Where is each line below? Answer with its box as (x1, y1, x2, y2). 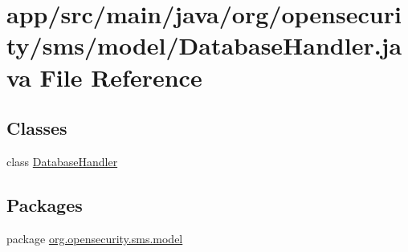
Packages (6, 192, 83, 217)
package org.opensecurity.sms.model (6, 230, 183, 246)
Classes (6, 116, 67, 140)
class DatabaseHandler (6, 152, 118, 169)
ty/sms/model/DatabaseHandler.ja (6, 29, 402, 62)
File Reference (39, 60, 202, 93)
